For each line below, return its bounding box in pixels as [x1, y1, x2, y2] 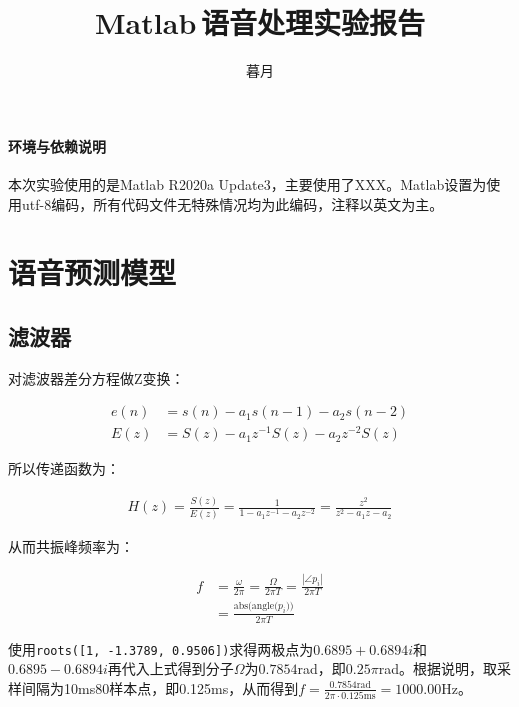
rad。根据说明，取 [378, 658, 497, 679]
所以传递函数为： [8, 458, 120, 479]
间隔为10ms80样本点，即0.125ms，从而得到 [21, 677, 299, 698]
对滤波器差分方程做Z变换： [8, 367, 185, 388]
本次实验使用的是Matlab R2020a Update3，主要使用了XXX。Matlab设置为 [8, 173, 487, 194]
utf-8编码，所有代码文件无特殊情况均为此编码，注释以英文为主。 [21, 193, 444, 214]
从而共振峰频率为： [8, 535, 134, 556]
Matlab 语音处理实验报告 [95, 2, 425, 43]
